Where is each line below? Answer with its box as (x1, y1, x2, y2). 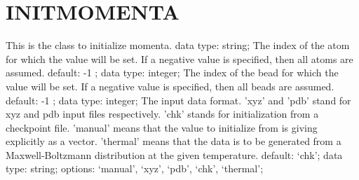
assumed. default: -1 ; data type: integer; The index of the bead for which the (6, 65, 339, 80)
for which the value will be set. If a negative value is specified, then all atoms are (6, 51, 353, 66)
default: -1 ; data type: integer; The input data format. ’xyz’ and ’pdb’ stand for (6, 92, 351, 107)
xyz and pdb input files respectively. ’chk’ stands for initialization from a (6, 106, 319, 121)
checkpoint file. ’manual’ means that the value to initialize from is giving (6, 120, 318, 134)
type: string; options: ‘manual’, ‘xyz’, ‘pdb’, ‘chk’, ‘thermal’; (6, 161, 264, 176)
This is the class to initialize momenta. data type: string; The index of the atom (6, 38, 350, 53)
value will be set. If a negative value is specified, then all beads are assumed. (6, 78, 334, 93)
